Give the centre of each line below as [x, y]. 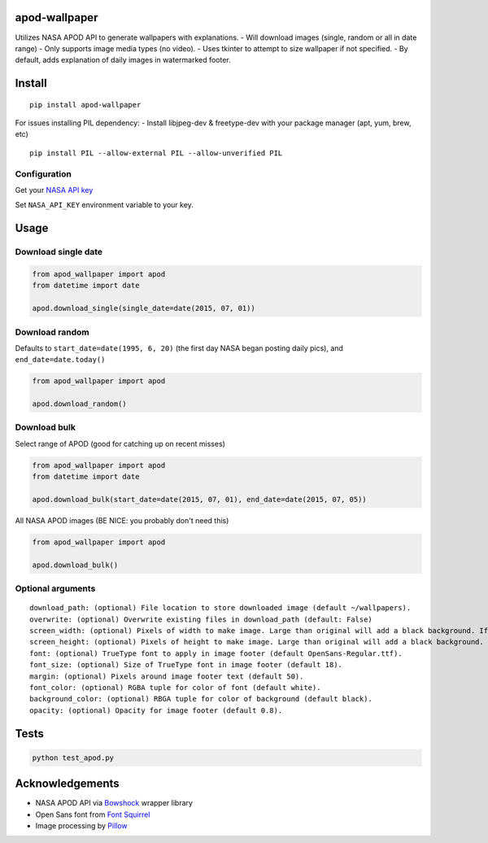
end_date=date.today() [60, 360]
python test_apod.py [73, 758]
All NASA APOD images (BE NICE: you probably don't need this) [122, 520]
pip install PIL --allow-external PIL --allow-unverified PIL [156, 153]
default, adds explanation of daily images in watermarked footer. [123, 60]
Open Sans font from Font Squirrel [93, 815]
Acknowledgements [67, 784]
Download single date [59, 252]
